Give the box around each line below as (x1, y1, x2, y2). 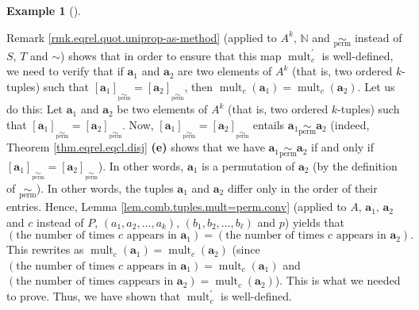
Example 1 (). (6, 2, 81, 18)
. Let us (357, 78, 395, 94)
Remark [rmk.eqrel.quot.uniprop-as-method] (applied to (6, 29, 277, 45)
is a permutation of (202, 157, 295, 174)
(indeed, (330, 116, 370, 132)
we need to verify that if (6, 63, 124, 79)
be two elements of (117, 101, 208, 117)
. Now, (122, 116, 154, 132)
